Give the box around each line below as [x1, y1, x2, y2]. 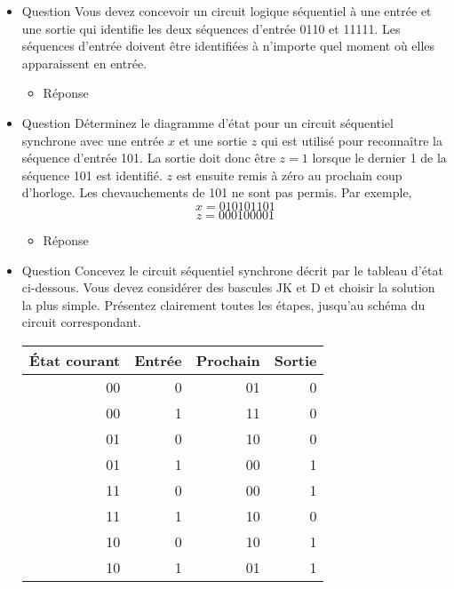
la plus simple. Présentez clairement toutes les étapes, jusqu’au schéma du [21, 295, 426, 314]
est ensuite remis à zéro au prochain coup [176, 165, 402, 184]
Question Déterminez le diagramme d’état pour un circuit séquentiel [21, 113, 394, 131]
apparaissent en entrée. [21, 53, 147, 72]
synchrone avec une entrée [21, 131, 164, 149]
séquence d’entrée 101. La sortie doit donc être [21, 148, 275, 167]
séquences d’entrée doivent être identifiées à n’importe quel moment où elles [21, 36, 435, 55]
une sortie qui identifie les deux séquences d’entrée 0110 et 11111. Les [21, 19, 401, 37]
